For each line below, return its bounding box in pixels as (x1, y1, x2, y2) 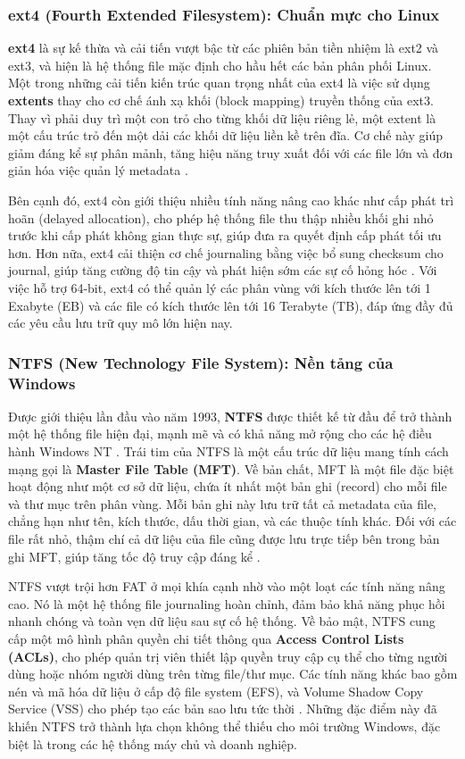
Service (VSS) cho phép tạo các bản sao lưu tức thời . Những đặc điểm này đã (8, 699, 437, 718)
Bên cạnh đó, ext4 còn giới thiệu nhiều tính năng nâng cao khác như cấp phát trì (8, 190, 454, 209)
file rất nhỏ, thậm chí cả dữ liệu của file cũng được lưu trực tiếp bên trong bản (8, 530, 440, 548)
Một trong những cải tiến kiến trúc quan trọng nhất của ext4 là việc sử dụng (8, 73, 430, 92)
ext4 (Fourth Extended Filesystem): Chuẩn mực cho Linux (8, 3, 440, 25)
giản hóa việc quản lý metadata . (8, 161, 188, 179)
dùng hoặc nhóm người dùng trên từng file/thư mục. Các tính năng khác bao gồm (8, 664, 458, 683)
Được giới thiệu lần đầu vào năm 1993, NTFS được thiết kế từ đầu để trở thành (8, 406, 453, 425)
